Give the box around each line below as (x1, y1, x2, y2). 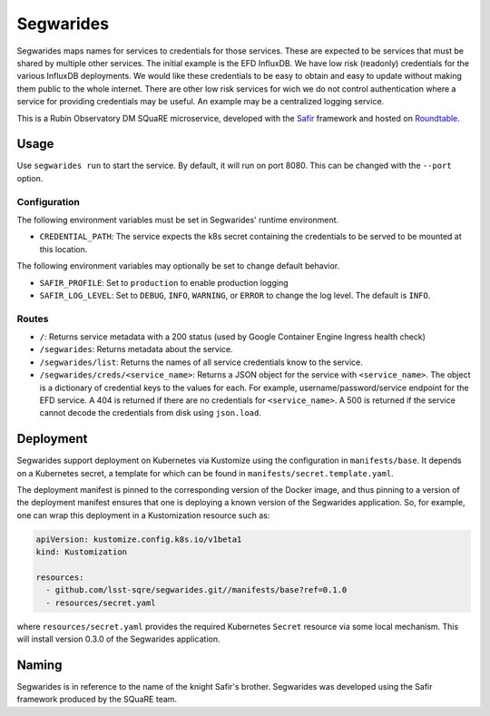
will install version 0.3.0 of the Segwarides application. (16, 633, 221, 644)
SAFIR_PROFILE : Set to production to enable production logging (39, 277, 289, 288)
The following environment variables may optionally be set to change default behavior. (16, 260, 340, 271)
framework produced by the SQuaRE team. (16, 694, 177, 705)
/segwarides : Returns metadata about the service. (39, 344, 233, 355)
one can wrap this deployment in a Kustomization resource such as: (16, 509, 270, 521)
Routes (16, 312, 49, 325)
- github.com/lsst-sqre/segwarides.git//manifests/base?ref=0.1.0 (45, 585, 348, 595)
